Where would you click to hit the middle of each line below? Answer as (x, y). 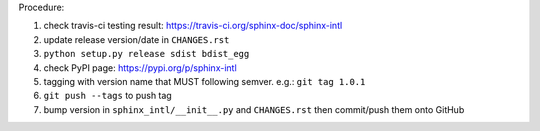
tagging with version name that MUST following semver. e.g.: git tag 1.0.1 (204, 81)
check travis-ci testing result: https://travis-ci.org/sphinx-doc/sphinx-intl (193, 26)
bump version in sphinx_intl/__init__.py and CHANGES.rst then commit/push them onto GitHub (254, 109)
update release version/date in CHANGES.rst (136, 39)
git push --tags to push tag (107, 96)
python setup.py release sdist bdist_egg (146, 54)
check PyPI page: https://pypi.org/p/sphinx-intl (140, 67)
